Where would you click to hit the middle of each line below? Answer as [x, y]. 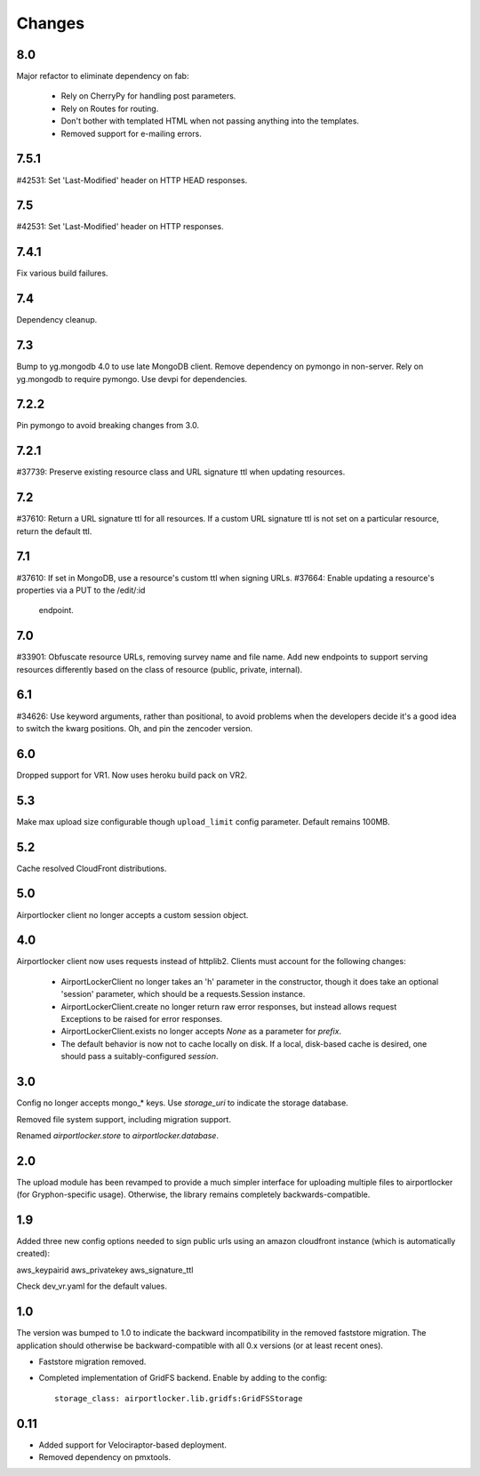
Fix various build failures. [62, 273]
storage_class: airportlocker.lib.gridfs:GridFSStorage [179, 1398]
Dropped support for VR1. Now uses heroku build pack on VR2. [132, 775]
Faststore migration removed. [92, 1361]
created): [33, 1254]
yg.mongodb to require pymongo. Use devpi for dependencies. [132, 379]
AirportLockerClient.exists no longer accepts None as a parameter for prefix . [201, 1032]
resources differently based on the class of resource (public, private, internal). [160, 669]
